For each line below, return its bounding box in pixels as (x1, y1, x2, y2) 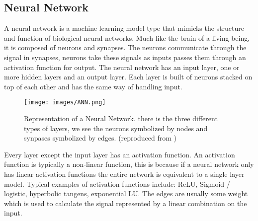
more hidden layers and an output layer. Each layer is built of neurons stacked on (4, 72, 253, 82)
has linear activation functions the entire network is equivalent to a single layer (4, 168, 245, 179)
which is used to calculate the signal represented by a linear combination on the (4, 198, 247, 208)
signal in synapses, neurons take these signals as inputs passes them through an (4, 52, 246, 62)
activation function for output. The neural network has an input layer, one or (4, 62, 240, 72)
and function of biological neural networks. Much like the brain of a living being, (4, 32, 250, 43)
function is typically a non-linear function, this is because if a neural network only (4, 159, 254, 169)
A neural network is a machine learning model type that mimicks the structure (4, 23, 245, 33)
